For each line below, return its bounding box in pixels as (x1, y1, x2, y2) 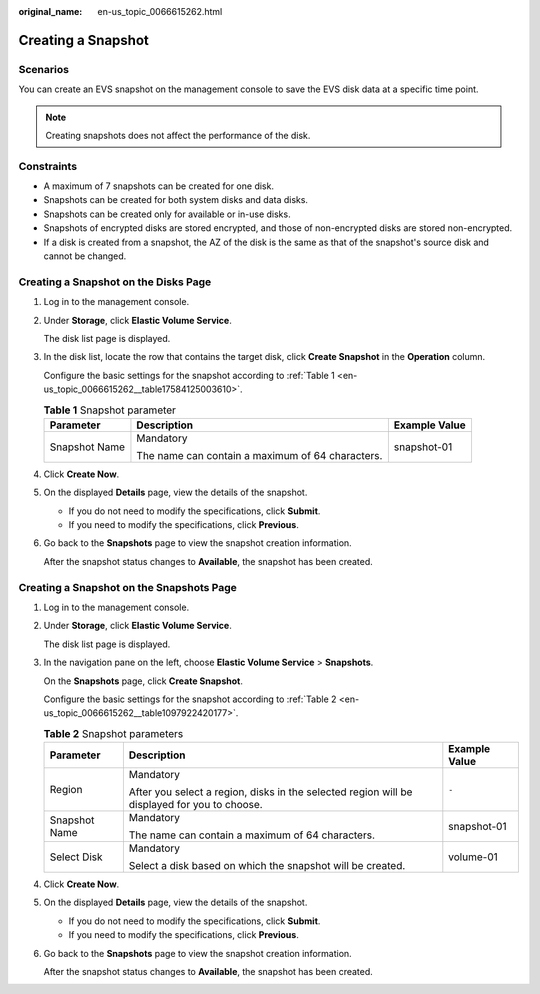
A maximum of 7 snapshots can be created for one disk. (43, 180, 275, 192)
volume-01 (448, 850, 499, 864)
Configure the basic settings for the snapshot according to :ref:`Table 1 (43, 369, 335, 381)
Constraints (18, 159, 78, 173)
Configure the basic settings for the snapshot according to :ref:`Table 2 (43, 693, 337, 705)
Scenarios (18, 62, 70, 76)
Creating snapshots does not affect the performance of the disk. (45, 129, 311, 141)
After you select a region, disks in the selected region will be (128, 785, 413, 799)
